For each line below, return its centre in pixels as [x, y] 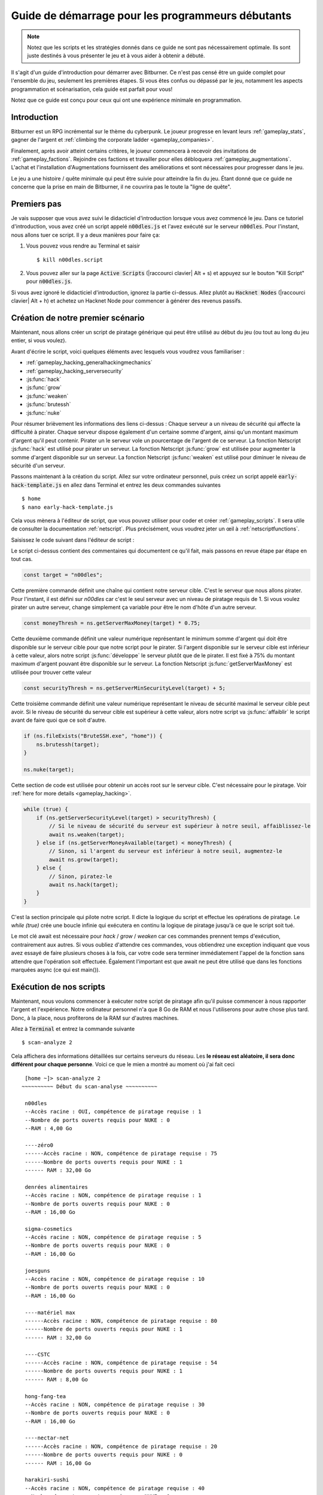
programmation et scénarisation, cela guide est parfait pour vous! [92, 89]
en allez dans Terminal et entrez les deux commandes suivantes [142, 485]
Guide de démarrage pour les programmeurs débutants [151, 16]
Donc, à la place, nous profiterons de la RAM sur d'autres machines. [95, 1018]
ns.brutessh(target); [68, 744]
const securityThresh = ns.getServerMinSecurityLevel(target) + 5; [125, 688]
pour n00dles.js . [49, 282]
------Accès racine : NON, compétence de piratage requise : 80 [121, 1321]
